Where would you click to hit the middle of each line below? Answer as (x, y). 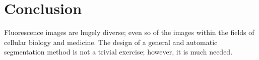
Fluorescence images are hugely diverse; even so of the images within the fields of (129, 32)
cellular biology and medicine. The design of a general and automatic (111, 42)
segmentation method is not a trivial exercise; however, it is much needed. (118, 52)
